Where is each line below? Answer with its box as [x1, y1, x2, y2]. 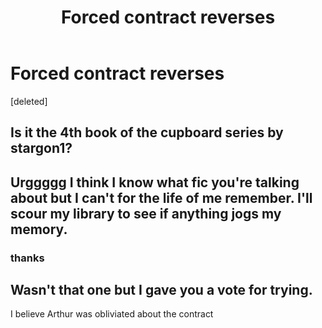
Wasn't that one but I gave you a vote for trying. [10, 282, 313, 299]
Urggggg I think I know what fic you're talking [10, 174, 300, 191]
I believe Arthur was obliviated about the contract [10, 308, 214, 320]
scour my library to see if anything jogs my [10, 205, 282, 222]
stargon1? [10, 140, 73, 157]
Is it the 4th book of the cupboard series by [10, 124, 284, 141]
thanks [10, 251, 45, 265]
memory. [10, 221, 68, 238]
